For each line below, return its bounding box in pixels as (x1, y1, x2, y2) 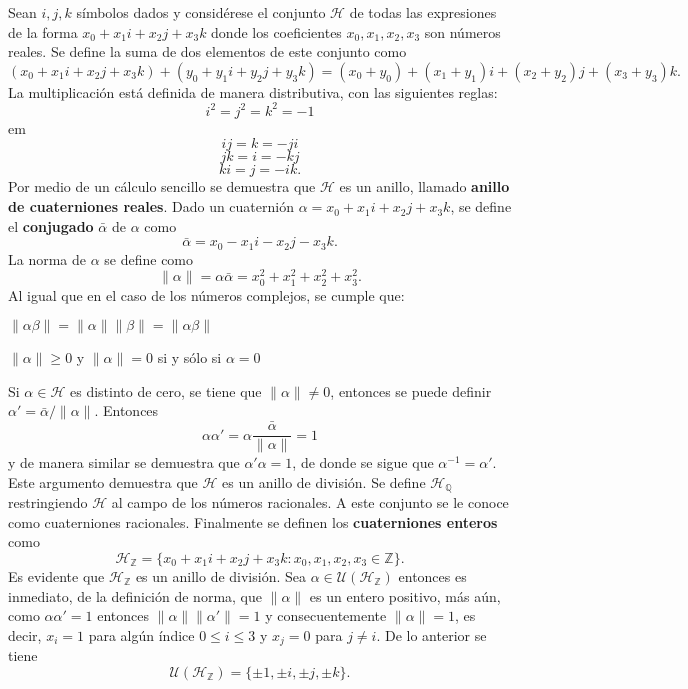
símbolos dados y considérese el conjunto (76, 2, 326, 22)
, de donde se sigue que (292, 452, 434, 473)
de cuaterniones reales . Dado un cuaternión (8, 196, 294, 217)
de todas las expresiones (349, 2, 497, 22)
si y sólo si (157, 347, 222, 368)
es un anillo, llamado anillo (339, 176, 510, 197)
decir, (8, 624, 42, 645)
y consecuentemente (265, 605, 387, 626)
